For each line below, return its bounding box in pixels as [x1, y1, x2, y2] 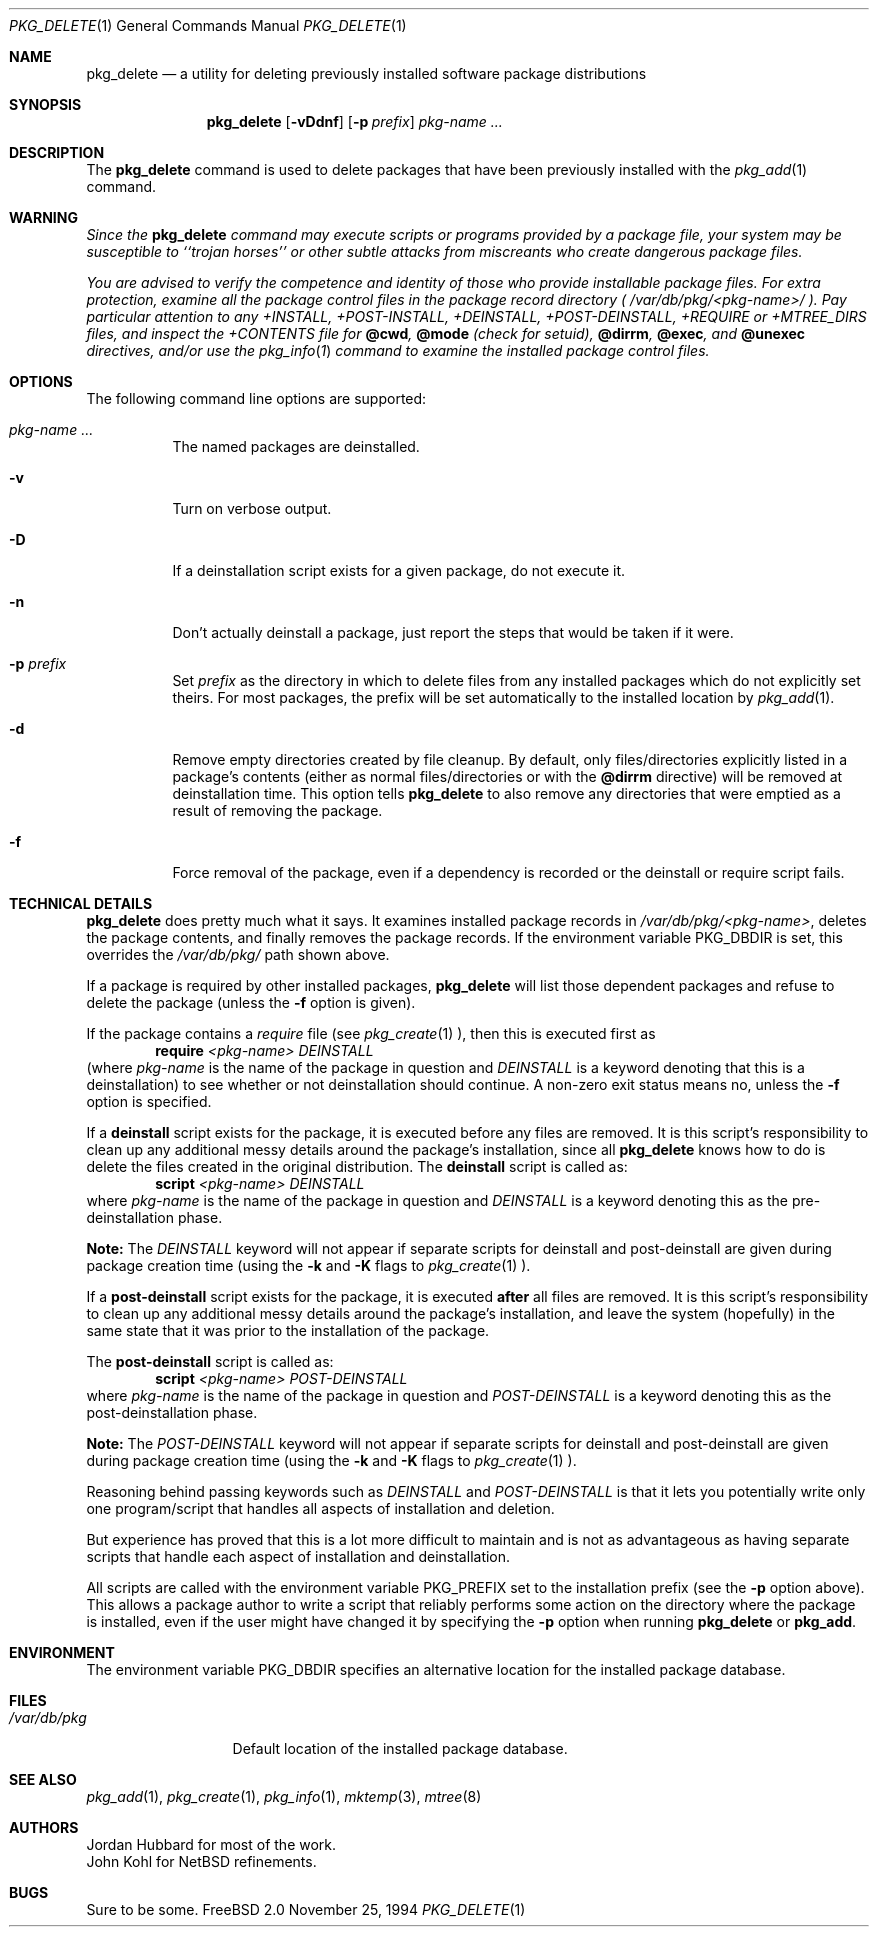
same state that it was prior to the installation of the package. [86, 1322, 490, 1339]
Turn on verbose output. [172, 500, 332, 517]
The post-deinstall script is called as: [86, 1353, 334, 1370]
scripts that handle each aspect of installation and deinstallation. [86, 1548, 511, 1565]
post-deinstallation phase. [86, 1404, 258, 1421]
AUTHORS [9, 1819, 79, 1836]
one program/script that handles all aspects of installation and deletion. [86, 1500, 555, 1517]
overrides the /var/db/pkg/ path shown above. [86, 946, 390, 963]
